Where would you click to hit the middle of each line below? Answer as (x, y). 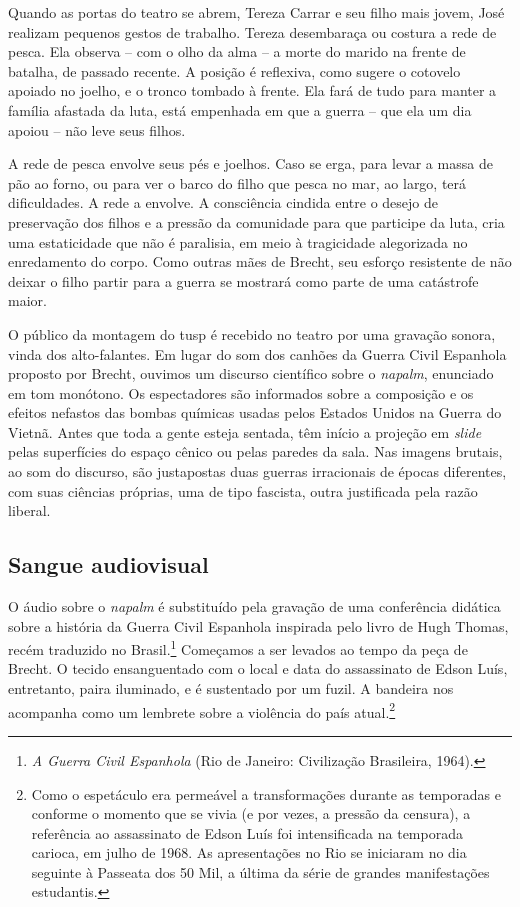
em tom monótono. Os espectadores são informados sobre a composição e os (241, 392)
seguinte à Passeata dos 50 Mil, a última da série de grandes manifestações (260, 871)
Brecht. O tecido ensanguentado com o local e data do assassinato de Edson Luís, (258, 668)
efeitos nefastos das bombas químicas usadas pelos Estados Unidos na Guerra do (255, 412)
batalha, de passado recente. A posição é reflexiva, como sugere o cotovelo (234, 70)
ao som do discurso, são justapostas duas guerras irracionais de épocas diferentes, (257, 471)
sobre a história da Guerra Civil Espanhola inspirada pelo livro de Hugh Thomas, (258, 625)
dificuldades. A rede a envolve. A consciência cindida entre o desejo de (223, 202)
